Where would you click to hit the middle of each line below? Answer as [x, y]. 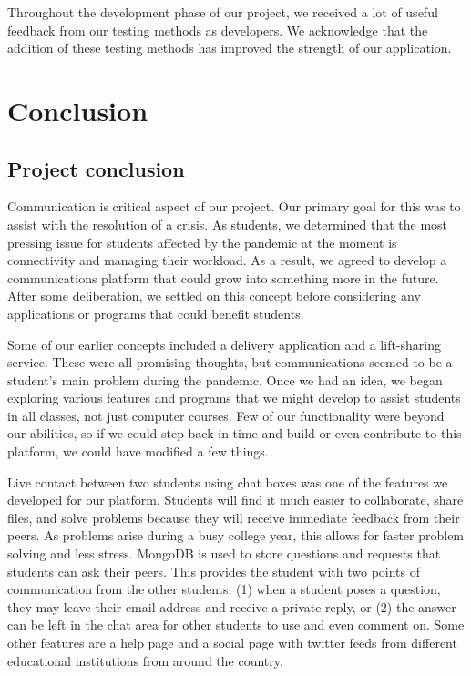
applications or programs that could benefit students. [156, 313]
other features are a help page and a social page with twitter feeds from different [232, 643]
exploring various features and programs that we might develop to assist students [234, 398]
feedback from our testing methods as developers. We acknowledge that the [218, 30]
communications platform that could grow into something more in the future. [223, 277]
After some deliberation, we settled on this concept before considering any [214, 296]
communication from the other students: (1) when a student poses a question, [224, 589]
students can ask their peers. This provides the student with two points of [214, 571]
